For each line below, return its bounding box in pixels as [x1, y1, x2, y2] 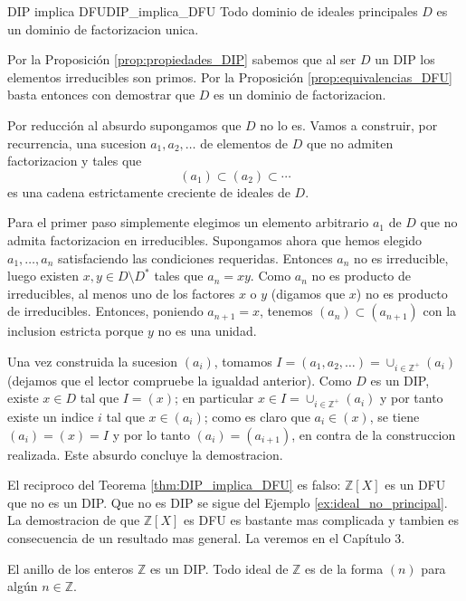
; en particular [175, 388, 254, 407]
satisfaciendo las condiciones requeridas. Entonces [58, 248, 333, 267]
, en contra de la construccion [291, 425, 456, 444]
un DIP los [375, 50, 435, 69]
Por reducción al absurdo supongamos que [7, 115, 242, 134]
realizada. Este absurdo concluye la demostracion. [7, 444, 283, 463]
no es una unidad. [157, 321, 257, 340]
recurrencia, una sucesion [7, 133, 147, 152]
